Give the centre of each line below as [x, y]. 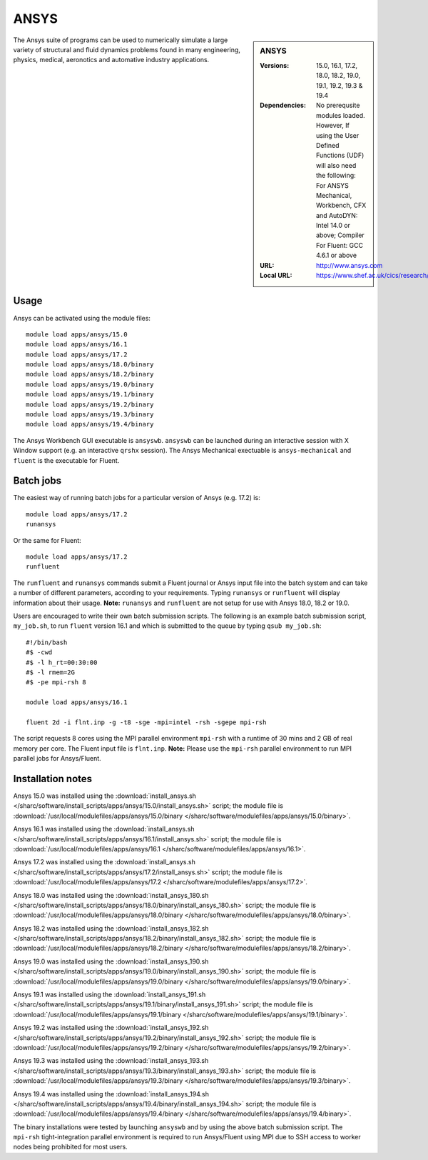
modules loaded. [341, 115]
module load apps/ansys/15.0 [77, 334]
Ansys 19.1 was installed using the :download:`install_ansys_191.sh [109, 995]
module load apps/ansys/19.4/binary [90, 424]
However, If [333, 126]
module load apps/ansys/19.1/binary [90, 394]
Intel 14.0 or [333, 226]
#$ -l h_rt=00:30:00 [62, 662]
